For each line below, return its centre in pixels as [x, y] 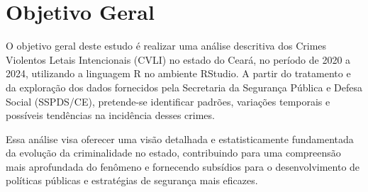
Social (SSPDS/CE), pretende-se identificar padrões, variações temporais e [168, 101]
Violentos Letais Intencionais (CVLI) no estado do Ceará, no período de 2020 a [178, 59]
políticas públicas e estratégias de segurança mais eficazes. [132, 180]
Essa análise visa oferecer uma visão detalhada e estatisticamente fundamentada [180, 139]
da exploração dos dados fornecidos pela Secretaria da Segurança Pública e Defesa [184, 87]
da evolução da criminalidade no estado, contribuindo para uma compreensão [173, 153]
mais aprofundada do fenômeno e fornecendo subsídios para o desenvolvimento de [183, 166]
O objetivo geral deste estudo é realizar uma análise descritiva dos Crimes [166, 46]
